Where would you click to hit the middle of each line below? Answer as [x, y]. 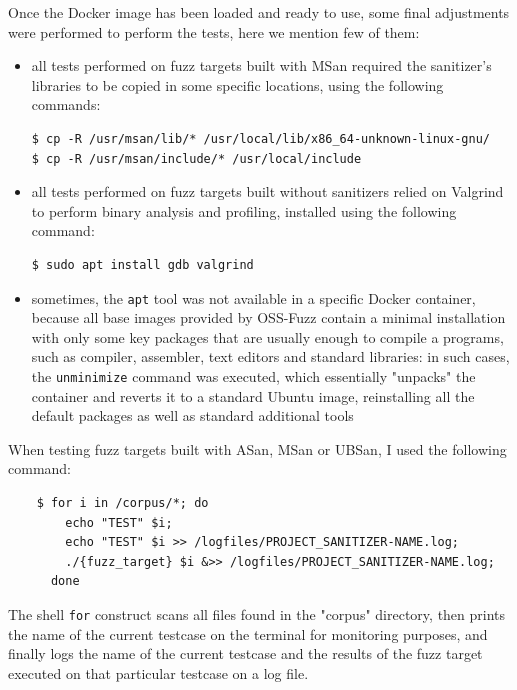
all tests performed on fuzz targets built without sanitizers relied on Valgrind [267, 191]
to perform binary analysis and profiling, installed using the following [244, 210]
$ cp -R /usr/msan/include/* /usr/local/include [196, 158]
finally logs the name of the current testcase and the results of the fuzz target [245, 653]
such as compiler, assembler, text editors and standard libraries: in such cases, [270, 356]
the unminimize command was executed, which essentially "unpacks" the [253, 375]
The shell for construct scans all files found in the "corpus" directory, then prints [257, 613]
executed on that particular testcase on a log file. [158, 672]
